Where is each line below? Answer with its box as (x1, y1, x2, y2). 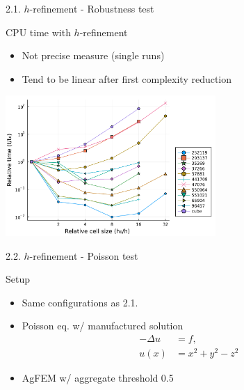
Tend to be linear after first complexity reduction (22, 71, 232, 86)
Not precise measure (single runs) (22, 48, 165, 63)
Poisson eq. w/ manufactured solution (22, 318, 184, 333)
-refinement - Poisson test (29, 248, 138, 263)
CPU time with (6, 24, 71, 39)
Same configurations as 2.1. (22, 295, 138, 309)
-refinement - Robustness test (29, 1, 154, 15)
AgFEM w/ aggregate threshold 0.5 (22, 370, 174, 385)
